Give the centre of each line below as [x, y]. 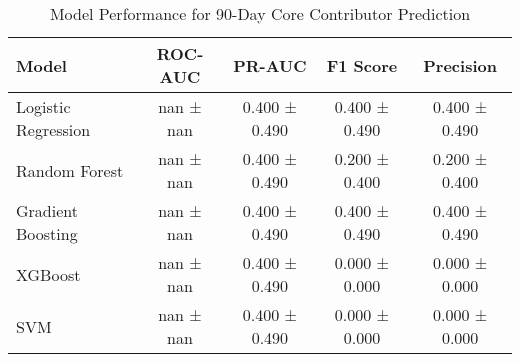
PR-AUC [270, 65]
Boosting [47, 233]
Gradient [47, 210]
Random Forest [70, 170]
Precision [460, 65]
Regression [53, 129]
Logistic [43, 106]
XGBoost [48, 274]
